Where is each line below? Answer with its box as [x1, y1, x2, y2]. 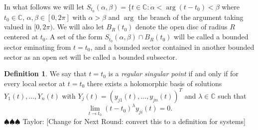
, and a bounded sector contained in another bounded [90, 41, 255, 52]
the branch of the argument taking [137, 11, 244, 22]
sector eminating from [4, 41, 71, 52]
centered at [4, 31, 38, 42]
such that [218, 90, 247, 101]
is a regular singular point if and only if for [108, 68, 239, 79]
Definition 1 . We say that [4, 68, 87, 79]
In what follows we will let [4, 1, 85, 11]
